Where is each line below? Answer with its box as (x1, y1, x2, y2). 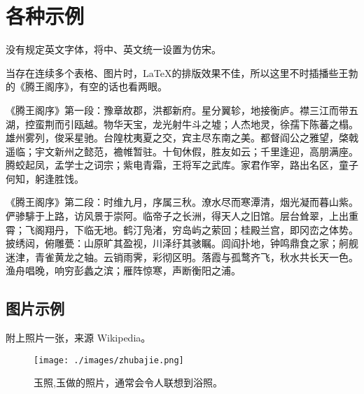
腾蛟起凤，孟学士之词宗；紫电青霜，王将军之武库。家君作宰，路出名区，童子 (6, 157, 358, 172)
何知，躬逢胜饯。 (6, 171, 84, 185)
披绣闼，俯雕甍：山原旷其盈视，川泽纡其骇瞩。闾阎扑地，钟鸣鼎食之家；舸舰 (6, 236, 358, 251)
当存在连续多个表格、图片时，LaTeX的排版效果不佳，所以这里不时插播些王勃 (6, 65, 358, 80)
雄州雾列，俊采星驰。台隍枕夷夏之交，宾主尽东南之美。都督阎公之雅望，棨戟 (6, 130, 358, 145)
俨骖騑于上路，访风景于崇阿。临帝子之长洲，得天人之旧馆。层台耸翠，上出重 (6, 209, 358, 223)
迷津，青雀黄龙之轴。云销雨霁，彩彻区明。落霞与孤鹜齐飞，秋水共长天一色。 (6, 249, 358, 264)
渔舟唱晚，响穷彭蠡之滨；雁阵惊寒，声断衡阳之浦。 (6, 263, 241, 278)
